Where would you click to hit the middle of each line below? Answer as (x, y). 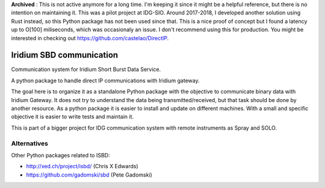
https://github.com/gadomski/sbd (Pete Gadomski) (89, 175)
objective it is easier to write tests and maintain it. (73, 117)
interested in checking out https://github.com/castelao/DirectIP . (90, 38)
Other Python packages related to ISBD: (60, 155)
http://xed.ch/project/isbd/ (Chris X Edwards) (82, 166)
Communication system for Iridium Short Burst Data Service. (86, 70)
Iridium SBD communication (65, 55)
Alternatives (29, 143)
